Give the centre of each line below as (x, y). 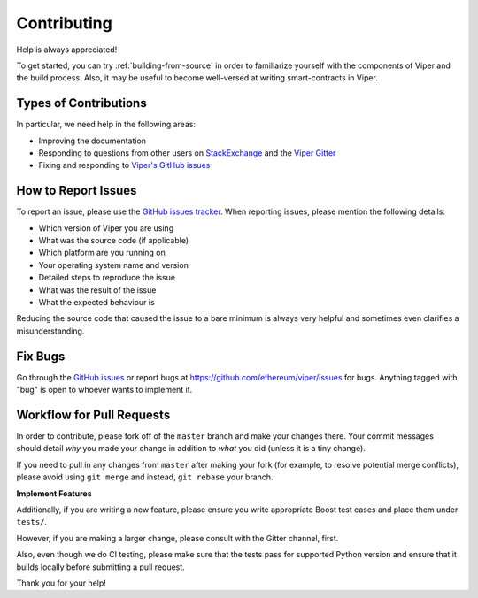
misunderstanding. (50, 331)
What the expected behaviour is (96, 303)
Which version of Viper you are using (106, 228)
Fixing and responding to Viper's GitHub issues (124, 165)
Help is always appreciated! (67, 50)
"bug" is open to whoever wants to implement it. (104, 390)
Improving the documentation (92, 141)
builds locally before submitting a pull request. (100, 567)
